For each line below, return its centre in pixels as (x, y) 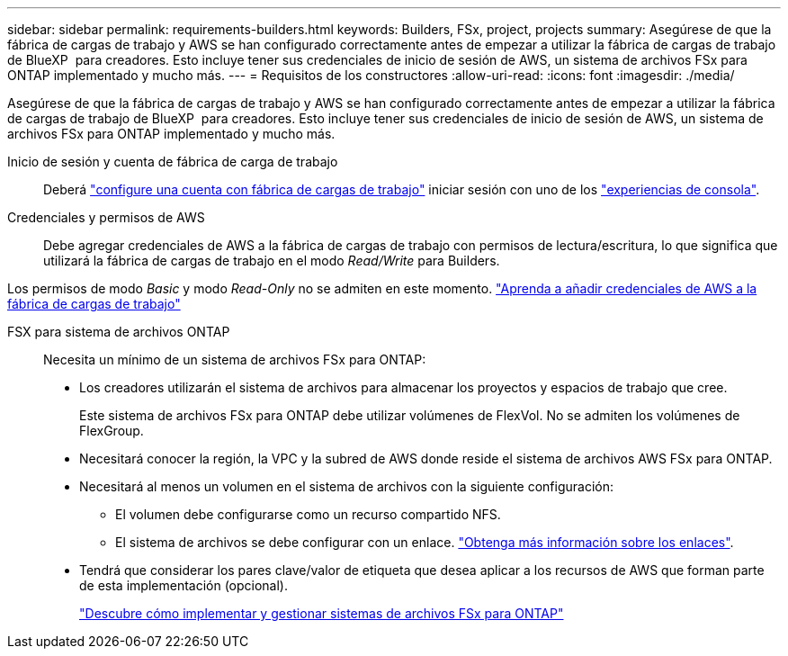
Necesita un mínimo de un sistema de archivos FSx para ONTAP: (235, 359)
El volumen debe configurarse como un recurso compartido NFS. (308, 514)
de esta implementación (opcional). (184, 585)
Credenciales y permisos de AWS (106, 217)
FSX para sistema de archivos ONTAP (119, 332)
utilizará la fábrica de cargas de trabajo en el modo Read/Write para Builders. (272, 261)
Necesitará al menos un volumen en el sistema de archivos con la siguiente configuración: (346, 486)
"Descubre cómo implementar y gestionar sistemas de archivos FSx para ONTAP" (322, 613)
